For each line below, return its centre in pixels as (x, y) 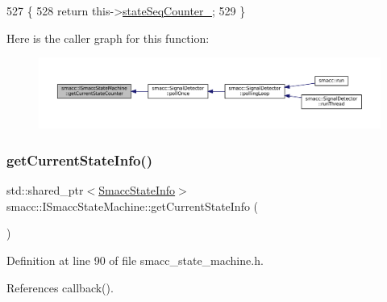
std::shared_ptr (45, 190)
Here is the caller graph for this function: (108, 38)
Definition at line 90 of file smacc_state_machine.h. (135, 260)
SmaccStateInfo (137, 190)
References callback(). (60, 287)
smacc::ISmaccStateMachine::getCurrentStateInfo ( (133, 206)
